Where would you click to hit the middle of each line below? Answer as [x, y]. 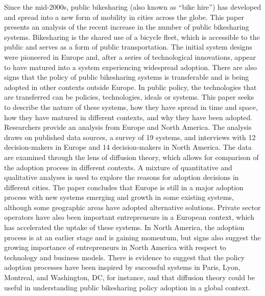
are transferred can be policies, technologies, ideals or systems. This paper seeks [129, 97]
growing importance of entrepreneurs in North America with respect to [115, 247]
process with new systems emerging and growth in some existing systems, [119, 197]
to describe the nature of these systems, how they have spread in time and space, [131, 107]
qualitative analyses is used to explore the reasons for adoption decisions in [122, 177]
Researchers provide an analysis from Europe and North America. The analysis [128, 127]
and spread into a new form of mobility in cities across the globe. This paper [124, 17]
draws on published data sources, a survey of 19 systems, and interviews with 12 [130, 137]
